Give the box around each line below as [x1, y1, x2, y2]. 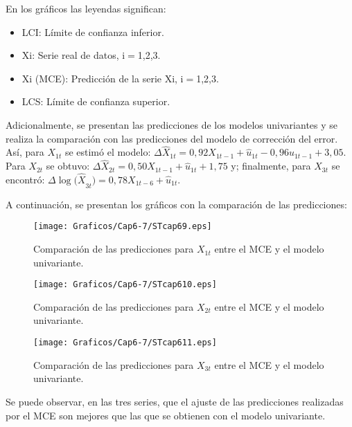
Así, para [6, 145, 44, 159]
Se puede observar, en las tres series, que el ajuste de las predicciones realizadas [6, 394, 344, 408]
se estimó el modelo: [64, 145, 151, 159]
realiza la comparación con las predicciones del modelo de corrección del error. [6, 131, 338, 145]
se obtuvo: [46, 158, 90, 173]
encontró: [6, 172, 45, 186]
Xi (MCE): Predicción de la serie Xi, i [21, 71, 184, 85]
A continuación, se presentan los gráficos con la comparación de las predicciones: [6, 197, 347, 211]
